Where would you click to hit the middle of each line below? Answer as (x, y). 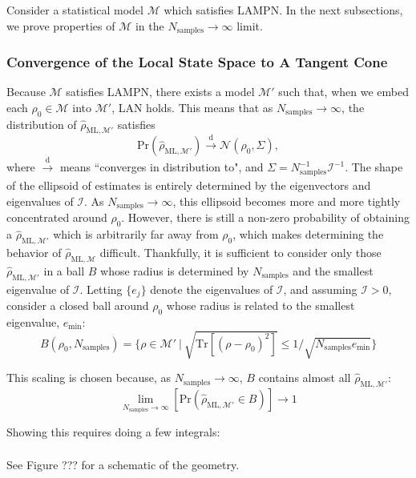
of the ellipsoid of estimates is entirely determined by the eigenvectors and (189, 185)
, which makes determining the (308, 234)
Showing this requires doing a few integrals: (113, 432)
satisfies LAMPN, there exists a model (160, 92)
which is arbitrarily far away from (136, 234)
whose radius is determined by (175, 270)
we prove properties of (61, 25)
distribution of (42, 124)
